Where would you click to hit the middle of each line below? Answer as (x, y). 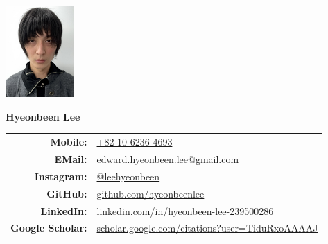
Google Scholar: (49, 228)
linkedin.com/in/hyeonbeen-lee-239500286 (185, 210)
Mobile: (69, 142)
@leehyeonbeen (128, 176)
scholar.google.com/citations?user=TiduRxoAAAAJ (207, 228)
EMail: (71, 159)
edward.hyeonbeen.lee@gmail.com (168, 159)
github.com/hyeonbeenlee (150, 193)
